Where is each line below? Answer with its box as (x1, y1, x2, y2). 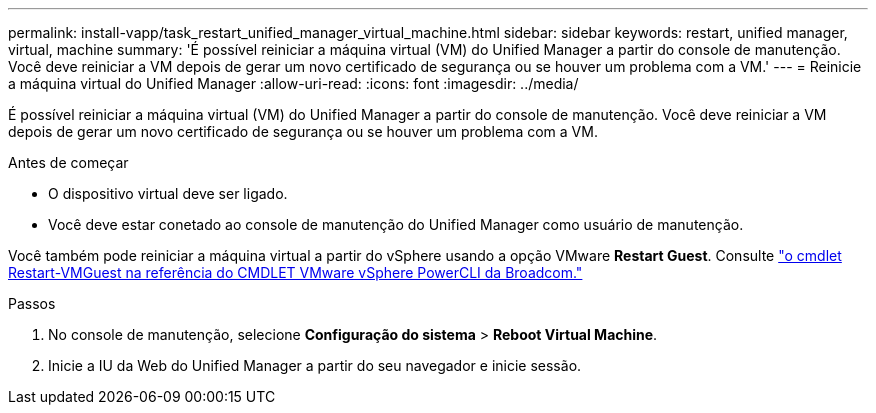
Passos (8, 295, 56, 312)
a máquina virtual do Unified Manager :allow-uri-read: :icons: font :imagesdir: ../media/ (8, 75, 579, 92)
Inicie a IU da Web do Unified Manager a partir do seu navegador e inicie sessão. (48, 357, 582, 374)
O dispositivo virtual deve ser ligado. (48, 185, 288, 202)
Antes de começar (8, 154, 129, 171)
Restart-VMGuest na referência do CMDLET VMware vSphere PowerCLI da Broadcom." (8, 264, 583, 281)
